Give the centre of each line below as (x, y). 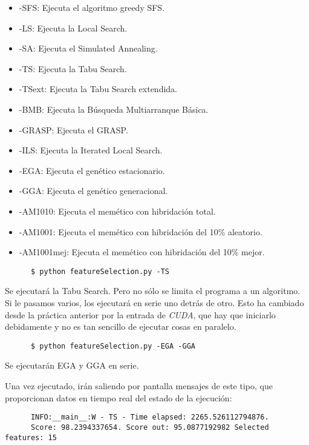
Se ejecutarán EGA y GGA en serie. (72, 365)
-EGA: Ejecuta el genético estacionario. (92, 170)
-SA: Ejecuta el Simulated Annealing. (88, 48)
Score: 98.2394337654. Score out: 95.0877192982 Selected (150, 427)
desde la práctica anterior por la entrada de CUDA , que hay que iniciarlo (140, 314)
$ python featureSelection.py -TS (100, 271)
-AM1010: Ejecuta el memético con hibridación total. (117, 211)
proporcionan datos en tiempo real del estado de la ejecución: (119, 397)
